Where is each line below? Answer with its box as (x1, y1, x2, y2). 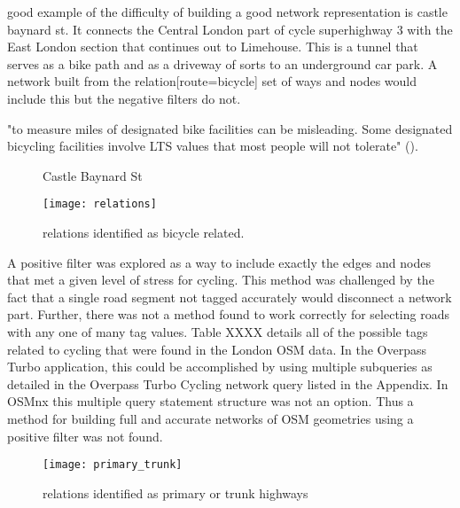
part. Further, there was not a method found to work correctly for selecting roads (7, 305, 449, 324)
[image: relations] (43, 198, 157, 211)
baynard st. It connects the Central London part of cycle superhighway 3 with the (7, 20, 453, 38)
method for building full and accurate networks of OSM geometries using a (7, 409, 414, 427)
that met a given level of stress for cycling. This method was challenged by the (7, 270, 434, 289)
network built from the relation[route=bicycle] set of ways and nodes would (7, 72, 417, 90)
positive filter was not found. (7, 426, 163, 445)
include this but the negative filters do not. (7, 89, 241, 107)
